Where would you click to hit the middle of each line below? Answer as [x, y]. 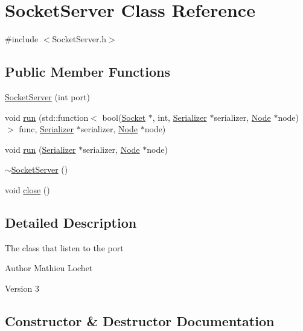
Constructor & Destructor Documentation [140, 320]
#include [22, 39]
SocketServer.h [79, 39]
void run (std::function [47, 117]
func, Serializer [46, 129]
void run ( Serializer [40, 149]
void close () [27, 189]
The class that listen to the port [64, 247]
